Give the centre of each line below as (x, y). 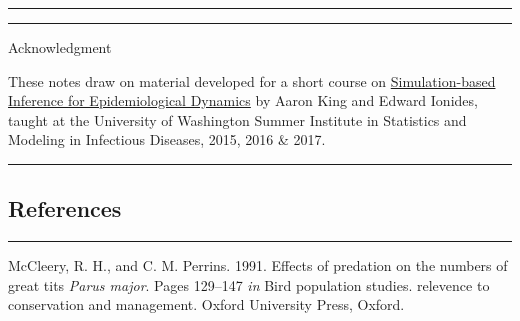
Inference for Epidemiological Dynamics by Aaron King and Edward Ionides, (243, 100)
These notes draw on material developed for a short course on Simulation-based (252, 80)
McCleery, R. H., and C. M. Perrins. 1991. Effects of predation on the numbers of (258, 265)
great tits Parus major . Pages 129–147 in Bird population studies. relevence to (249, 284)
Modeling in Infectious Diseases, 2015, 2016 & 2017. (167, 139)
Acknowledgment (60, 47)
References (65, 208)
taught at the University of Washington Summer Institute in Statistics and (237, 119)
